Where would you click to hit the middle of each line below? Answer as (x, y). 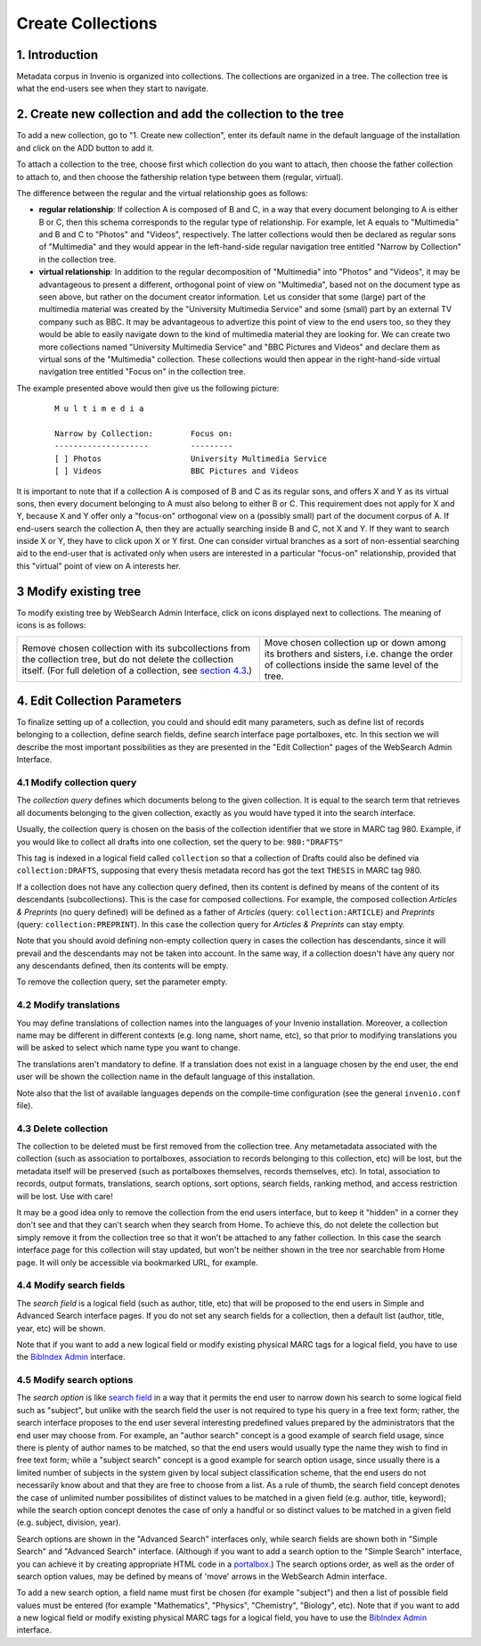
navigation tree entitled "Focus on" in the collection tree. (142, 372)
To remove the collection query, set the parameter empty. (122, 982)
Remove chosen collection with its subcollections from (136, 648)
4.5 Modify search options (75, 1380)
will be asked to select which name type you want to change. (128, 1048)
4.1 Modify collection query (77, 782)
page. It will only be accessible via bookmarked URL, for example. (137, 1263)
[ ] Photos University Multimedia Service (191, 458)
